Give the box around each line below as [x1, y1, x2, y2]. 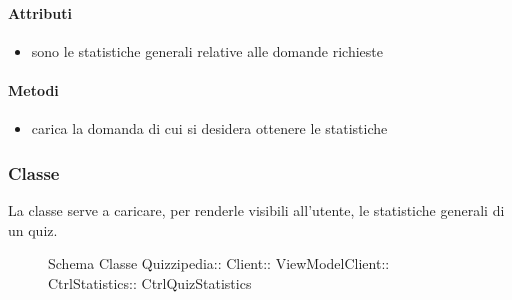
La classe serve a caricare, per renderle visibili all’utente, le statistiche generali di [8, 200, 505, 220]
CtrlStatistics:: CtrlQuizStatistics [48, 272, 252, 293]
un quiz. [8, 219, 58, 240]
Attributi [8, 2, 72, 23]
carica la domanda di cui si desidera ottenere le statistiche [31, 118, 388, 139]
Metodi [8, 79, 59, 100]
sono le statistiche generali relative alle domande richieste [31, 40, 383, 61]
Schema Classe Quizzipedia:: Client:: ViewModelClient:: [48, 253, 390, 274]
